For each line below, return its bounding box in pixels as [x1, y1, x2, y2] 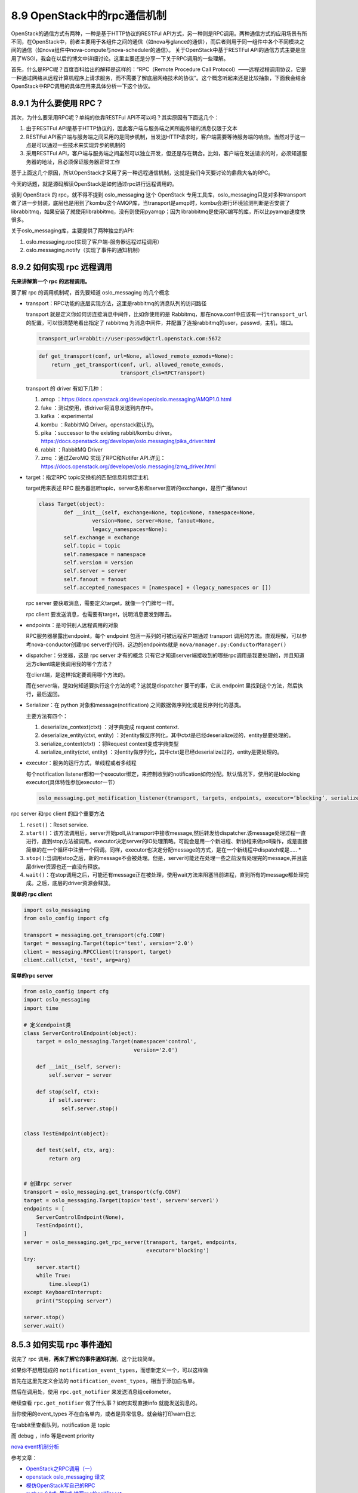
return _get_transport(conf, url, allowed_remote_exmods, [51, 361, 224, 368]
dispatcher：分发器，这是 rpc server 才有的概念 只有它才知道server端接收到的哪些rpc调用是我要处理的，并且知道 [26, 652, 305, 659]
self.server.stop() [61, 1105, 119, 1112]
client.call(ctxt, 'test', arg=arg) [23, 957, 131, 964]
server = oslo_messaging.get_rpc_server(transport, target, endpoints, [23, 1239, 238, 1245]
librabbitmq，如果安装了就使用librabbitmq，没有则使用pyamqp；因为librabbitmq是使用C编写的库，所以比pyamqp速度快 [11, 208, 305, 215]
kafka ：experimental [41, 413, 94, 420]
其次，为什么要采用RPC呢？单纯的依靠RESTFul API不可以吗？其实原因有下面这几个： [11, 113, 220, 121]
